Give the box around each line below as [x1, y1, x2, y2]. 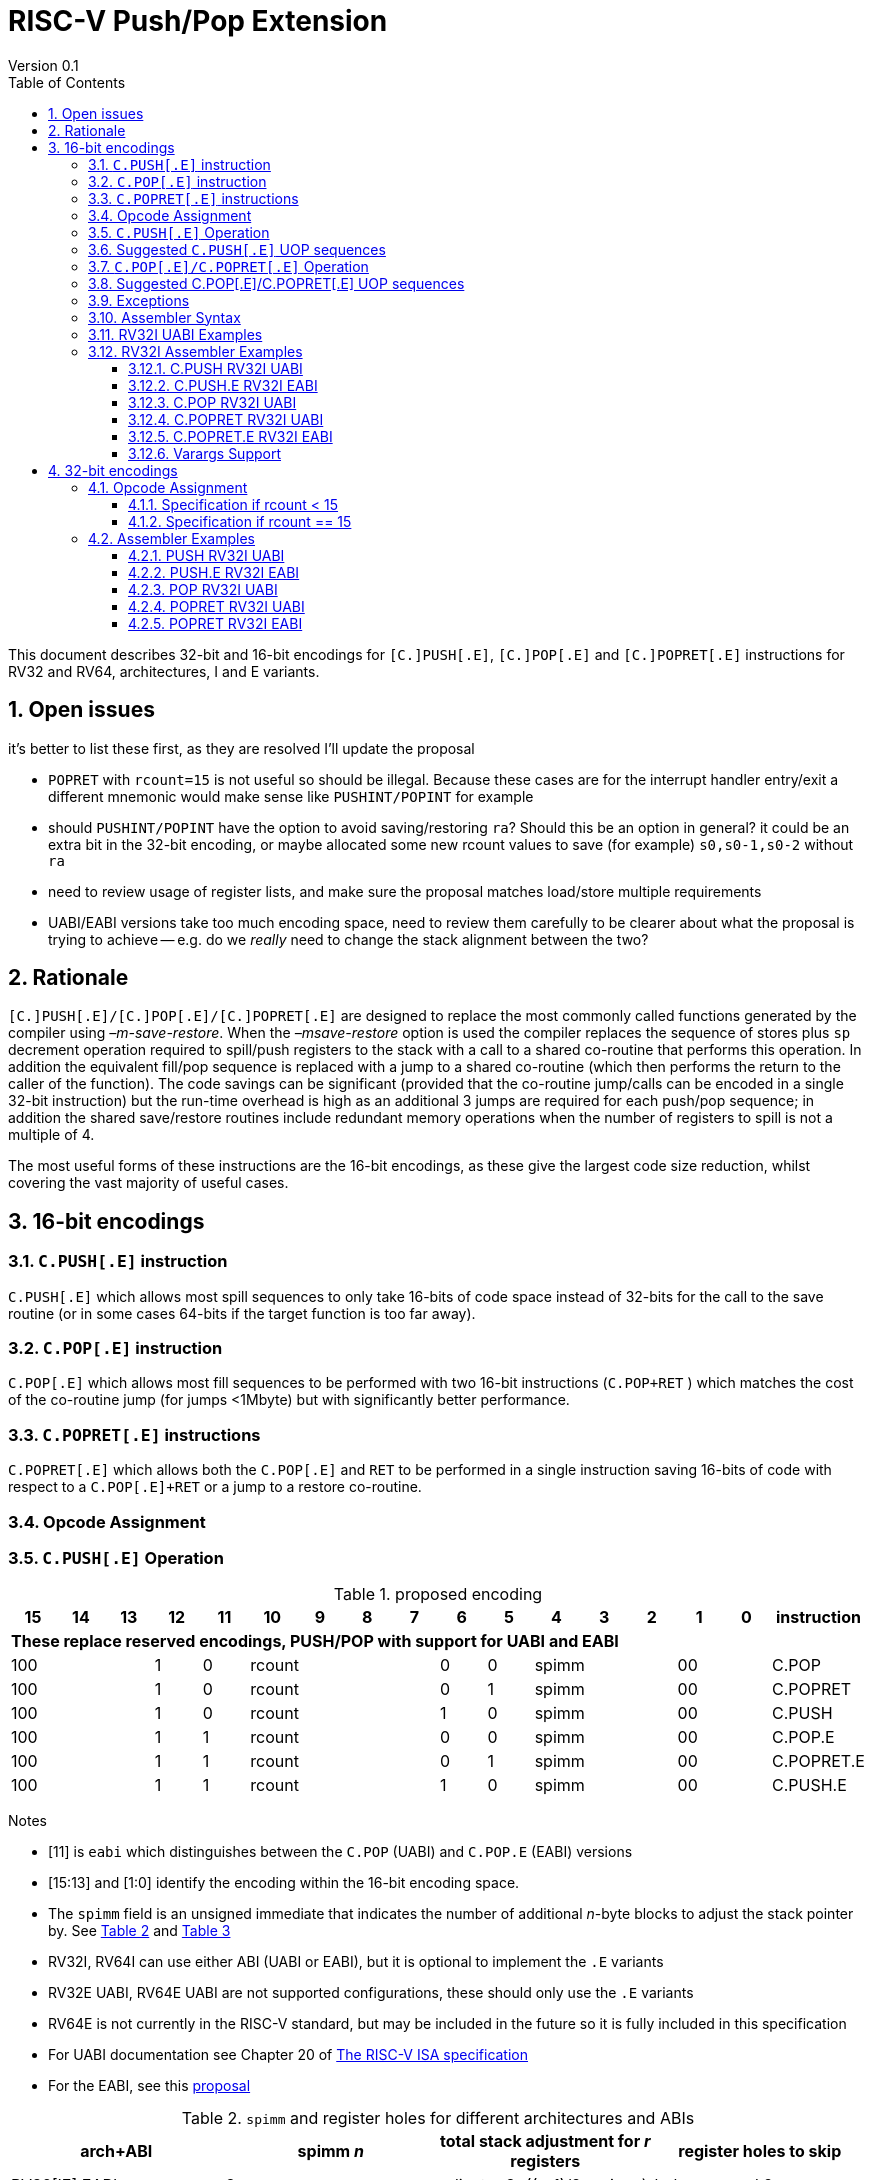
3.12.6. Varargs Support [128, 444, 282, 462]
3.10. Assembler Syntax [88, 308, 241, 326]
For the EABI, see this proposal [48, 2077, 251, 2095]
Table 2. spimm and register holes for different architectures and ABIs [181, 2108, 695, 2129]
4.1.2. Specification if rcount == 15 [128, 512, 352, 530]
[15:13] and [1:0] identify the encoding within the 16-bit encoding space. [48, 1874, 520, 1892]
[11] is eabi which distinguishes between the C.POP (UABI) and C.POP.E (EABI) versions [48, 1843, 633, 1861]
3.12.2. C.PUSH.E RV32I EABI [128, 376, 318, 394]
